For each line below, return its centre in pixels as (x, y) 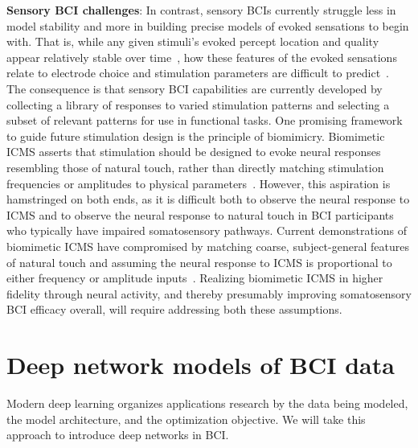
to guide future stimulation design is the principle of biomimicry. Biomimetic (196, 136)
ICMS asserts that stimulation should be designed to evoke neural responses (194, 152)
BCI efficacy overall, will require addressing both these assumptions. (174, 309)
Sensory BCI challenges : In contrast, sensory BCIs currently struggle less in (201, 10)
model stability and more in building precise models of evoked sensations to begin (208, 25)
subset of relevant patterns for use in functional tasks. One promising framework (205, 120)
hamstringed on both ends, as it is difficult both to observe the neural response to (208, 199)
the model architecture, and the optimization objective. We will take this (186, 419)
